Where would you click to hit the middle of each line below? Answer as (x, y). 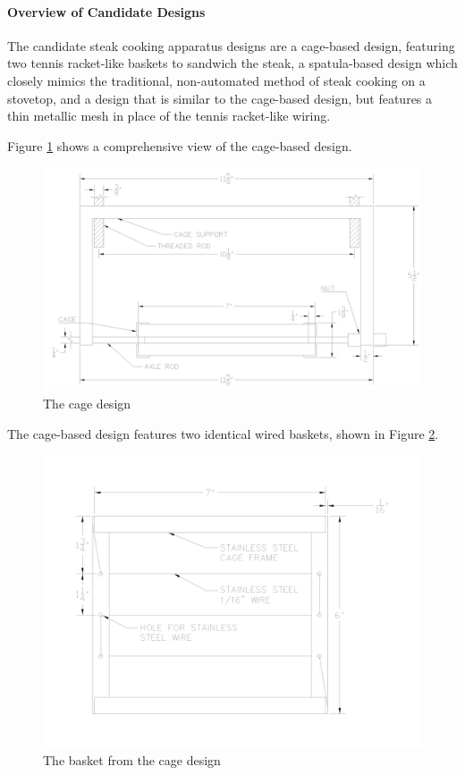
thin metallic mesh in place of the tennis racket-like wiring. (169, 116)
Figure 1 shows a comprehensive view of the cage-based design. (180, 145)
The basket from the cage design (132, 759)
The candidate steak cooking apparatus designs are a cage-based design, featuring (231, 45)
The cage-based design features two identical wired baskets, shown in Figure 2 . (223, 433)
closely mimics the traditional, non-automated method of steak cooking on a (216, 80)
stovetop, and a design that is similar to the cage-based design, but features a (220, 98)
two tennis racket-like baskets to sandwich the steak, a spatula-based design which (232, 63)
